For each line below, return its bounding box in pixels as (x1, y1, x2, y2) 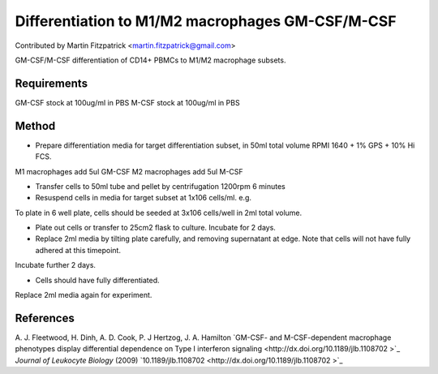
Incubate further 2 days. (15, 260, 97, 270)
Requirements (15, 76, 88, 90)
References (15, 311, 75, 325)
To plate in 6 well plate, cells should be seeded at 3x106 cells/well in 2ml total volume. (15, 208, 303, 217)
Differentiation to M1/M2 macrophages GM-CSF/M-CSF (15, 12, 397, 30)
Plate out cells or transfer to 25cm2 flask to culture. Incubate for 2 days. (35, 223, 276, 233)
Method (15, 118, 56, 133)
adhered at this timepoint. (35, 245, 122, 255)
